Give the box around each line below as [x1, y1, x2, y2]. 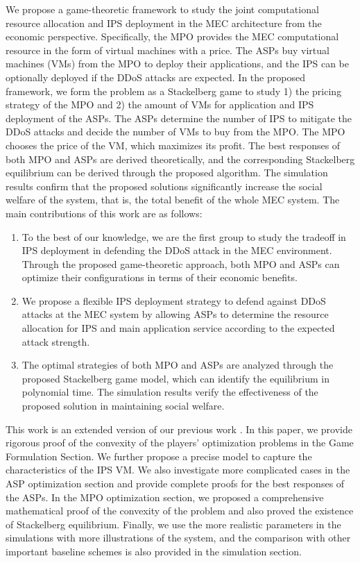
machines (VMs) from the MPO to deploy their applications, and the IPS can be [6, 56, 349, 71]
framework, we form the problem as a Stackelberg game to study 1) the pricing [6, 83, 342, 98]
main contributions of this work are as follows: [6, 205, 203, 220]
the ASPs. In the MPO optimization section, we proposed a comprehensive [6, 489, 324, 504]
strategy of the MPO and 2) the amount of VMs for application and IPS [6, 97, 314, 112]
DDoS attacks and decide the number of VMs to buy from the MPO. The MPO [6, 124, 345, 139]
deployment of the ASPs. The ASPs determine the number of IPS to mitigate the [6, 110, 352, 125]
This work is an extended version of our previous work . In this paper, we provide [6, 421, 353, 436]
